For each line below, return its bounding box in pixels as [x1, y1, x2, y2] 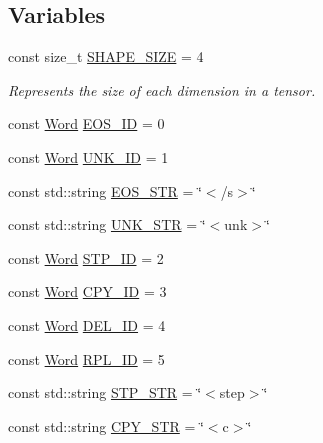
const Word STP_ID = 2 [8, 247, 164, 268]
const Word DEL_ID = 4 [8, 314, 166, 335]
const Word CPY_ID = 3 [8, 281, 167, 302]
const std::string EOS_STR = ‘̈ [8, 180, 202, 201]
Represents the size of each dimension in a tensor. [8, 79, 316, 100]
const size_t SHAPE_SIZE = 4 [8, 46, 204, 67]
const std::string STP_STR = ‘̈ [8, 382, 202, 403]
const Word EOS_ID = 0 [8, 113, 165, 134]
